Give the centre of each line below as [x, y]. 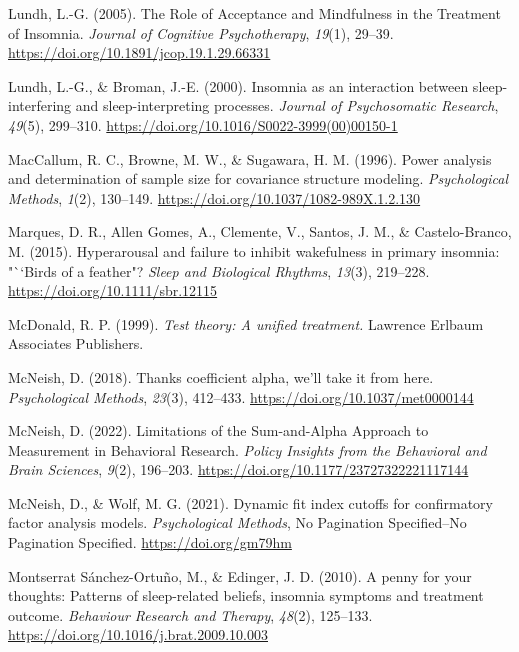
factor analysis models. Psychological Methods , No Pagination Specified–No [237, 522]
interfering [40, 105]
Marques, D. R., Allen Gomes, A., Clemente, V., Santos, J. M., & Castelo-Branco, [260, 231]
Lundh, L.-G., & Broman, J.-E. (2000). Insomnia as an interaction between [238, 85]
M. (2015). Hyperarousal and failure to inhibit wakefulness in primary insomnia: [254, 250]
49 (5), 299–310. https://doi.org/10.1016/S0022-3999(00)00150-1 [203, 124]
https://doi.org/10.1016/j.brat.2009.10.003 [138, 634]
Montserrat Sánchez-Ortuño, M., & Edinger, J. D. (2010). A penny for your [240, 575]
